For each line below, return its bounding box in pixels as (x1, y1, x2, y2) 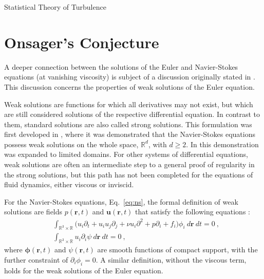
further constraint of (4, 254, 68, 265)
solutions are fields (4, 206, 63, 217)
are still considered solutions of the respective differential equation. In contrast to (4, 109, 260, 119)
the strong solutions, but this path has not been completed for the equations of (4, 169, 253, 180)
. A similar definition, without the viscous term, (96, 254, 247, 265)
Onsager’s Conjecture (4, 31, 159, 52)
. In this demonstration (186, 138, 259, 149)
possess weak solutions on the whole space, (4, 138, 139, 149)
